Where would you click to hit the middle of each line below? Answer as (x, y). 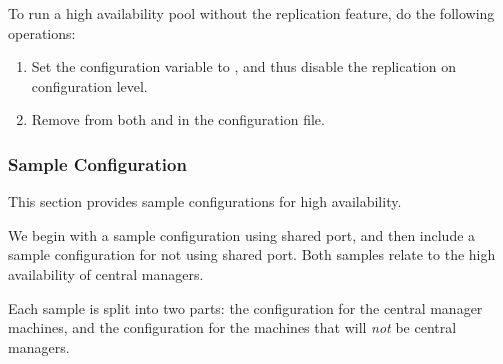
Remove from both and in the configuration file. (178, 119)
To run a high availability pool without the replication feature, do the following (251, 13)
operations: (42, 32)
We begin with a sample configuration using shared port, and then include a (242, 234)
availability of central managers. (106, 273)
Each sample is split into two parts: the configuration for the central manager (245, 307)
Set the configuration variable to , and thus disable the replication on (243, 66)
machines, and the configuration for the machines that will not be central (232, 327)
